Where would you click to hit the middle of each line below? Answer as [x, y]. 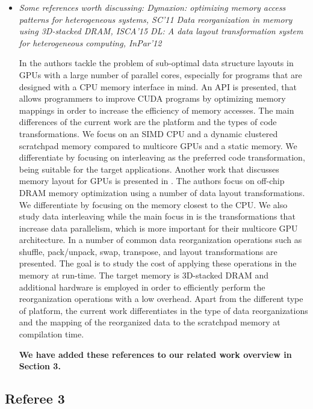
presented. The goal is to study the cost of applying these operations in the [158, 263]
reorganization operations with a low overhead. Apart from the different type [161, 299]
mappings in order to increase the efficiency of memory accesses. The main [156, 110]
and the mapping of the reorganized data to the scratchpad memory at [150, 322]
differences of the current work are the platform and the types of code [148, 122]
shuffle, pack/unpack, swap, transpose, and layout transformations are [148, 251]
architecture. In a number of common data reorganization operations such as [160, 240]
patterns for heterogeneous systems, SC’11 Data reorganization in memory [156, 19]
